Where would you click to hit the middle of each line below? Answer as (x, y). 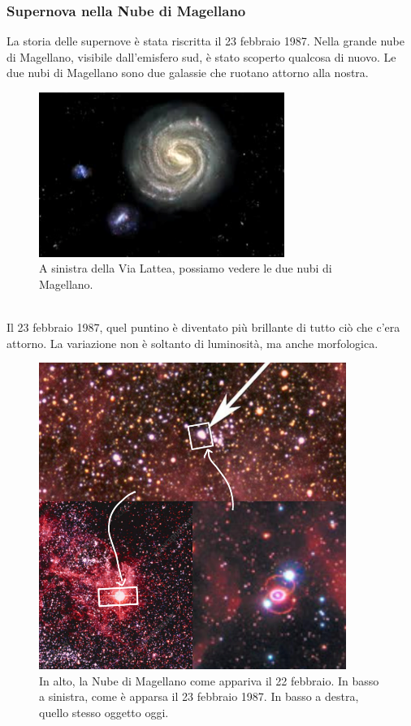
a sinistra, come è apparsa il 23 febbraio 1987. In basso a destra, (199, 696)
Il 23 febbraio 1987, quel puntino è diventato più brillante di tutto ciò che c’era (203, 326)
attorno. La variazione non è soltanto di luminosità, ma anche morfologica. (193, 343)
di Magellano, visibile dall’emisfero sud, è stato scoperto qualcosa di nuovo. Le (201, 56)
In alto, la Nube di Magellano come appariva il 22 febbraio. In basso (209, 680)
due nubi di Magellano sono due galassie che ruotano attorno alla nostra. (188, 73)
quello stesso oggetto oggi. (104, 712)
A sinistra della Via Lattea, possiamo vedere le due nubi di (186, 268)
